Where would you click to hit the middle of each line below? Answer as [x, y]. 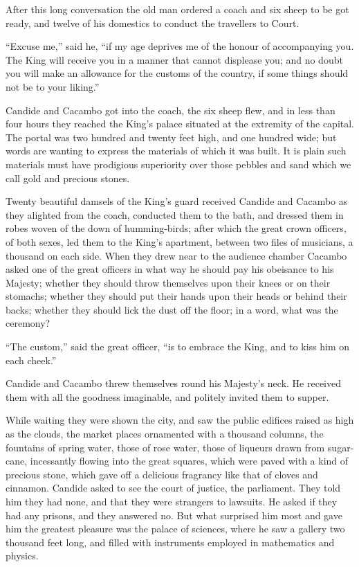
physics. [22, 556]
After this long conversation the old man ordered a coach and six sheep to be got [177, 9]
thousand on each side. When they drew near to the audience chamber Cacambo [176, 255]
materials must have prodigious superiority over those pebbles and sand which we [178, 164]
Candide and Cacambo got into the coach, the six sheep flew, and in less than [171, 110]
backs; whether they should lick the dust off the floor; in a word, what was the [172, 309]
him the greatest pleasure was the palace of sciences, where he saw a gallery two [175, 529]
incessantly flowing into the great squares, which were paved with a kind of [189, 461]
